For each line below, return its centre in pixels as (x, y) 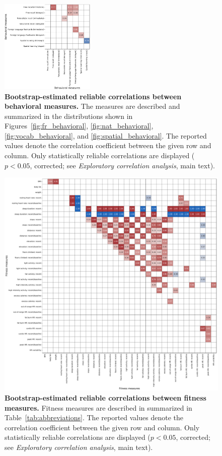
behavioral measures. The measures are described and (92, 106)
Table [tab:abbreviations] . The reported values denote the (94, 417)
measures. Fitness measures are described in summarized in (98, 407)
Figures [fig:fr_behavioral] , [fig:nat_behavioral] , (79, 126)
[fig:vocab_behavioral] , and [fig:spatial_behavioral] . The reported (106, 135)
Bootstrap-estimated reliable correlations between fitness (105, 398)
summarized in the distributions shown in (69, 116)
